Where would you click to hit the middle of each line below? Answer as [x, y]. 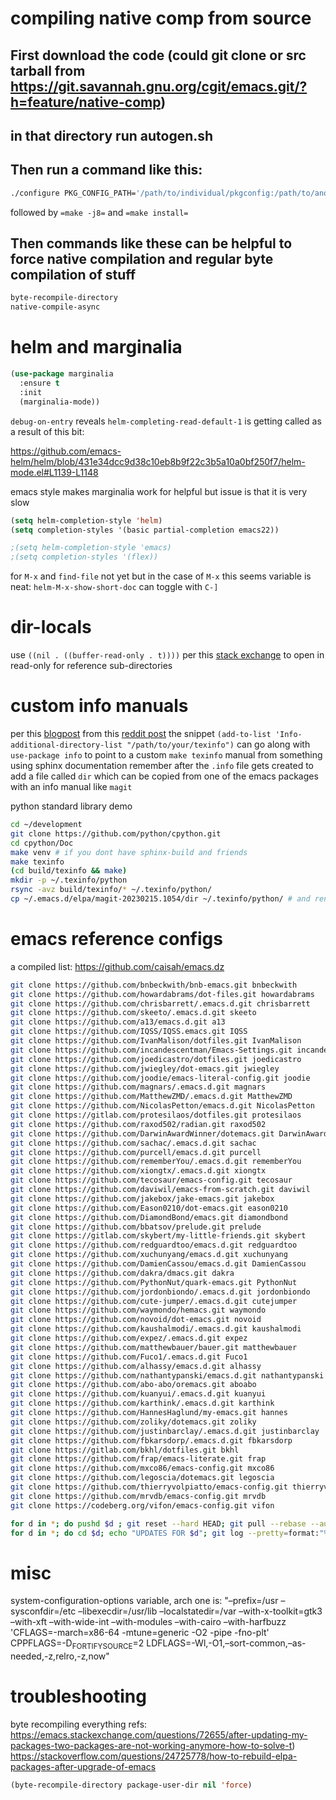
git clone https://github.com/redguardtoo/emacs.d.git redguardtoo [154, 1245]
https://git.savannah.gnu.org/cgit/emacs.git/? [159, 86]
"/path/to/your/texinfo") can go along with [218, 744]
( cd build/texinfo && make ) [69, 871]
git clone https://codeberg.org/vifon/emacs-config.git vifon [142, 1505]
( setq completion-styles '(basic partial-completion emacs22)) [145, 530]
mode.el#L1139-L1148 [54, 472]
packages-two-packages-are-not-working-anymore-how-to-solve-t [151, 1746]
